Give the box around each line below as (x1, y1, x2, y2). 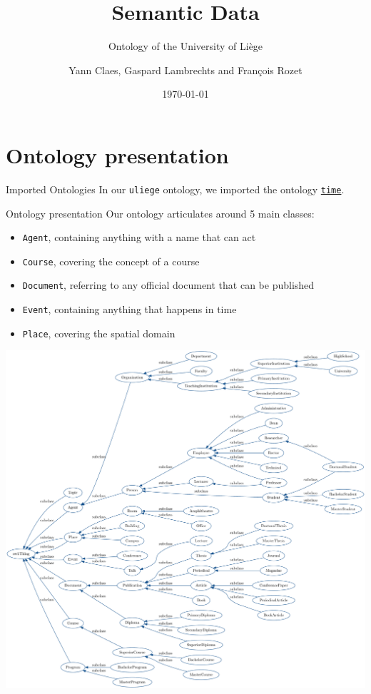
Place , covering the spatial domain (22, 325, 176, 340)
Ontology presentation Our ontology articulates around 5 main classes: (6, 205, 315, 220)
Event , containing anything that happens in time (22, 302, 237, 317)
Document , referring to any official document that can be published (22, 277, 315, 292)
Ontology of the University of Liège (108, 39, 263, 53)
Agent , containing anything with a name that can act (22, 230, 256, 245)
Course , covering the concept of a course (22, 253, 200, 268)
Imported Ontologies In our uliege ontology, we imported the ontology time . (6, 181, 345, 196)
